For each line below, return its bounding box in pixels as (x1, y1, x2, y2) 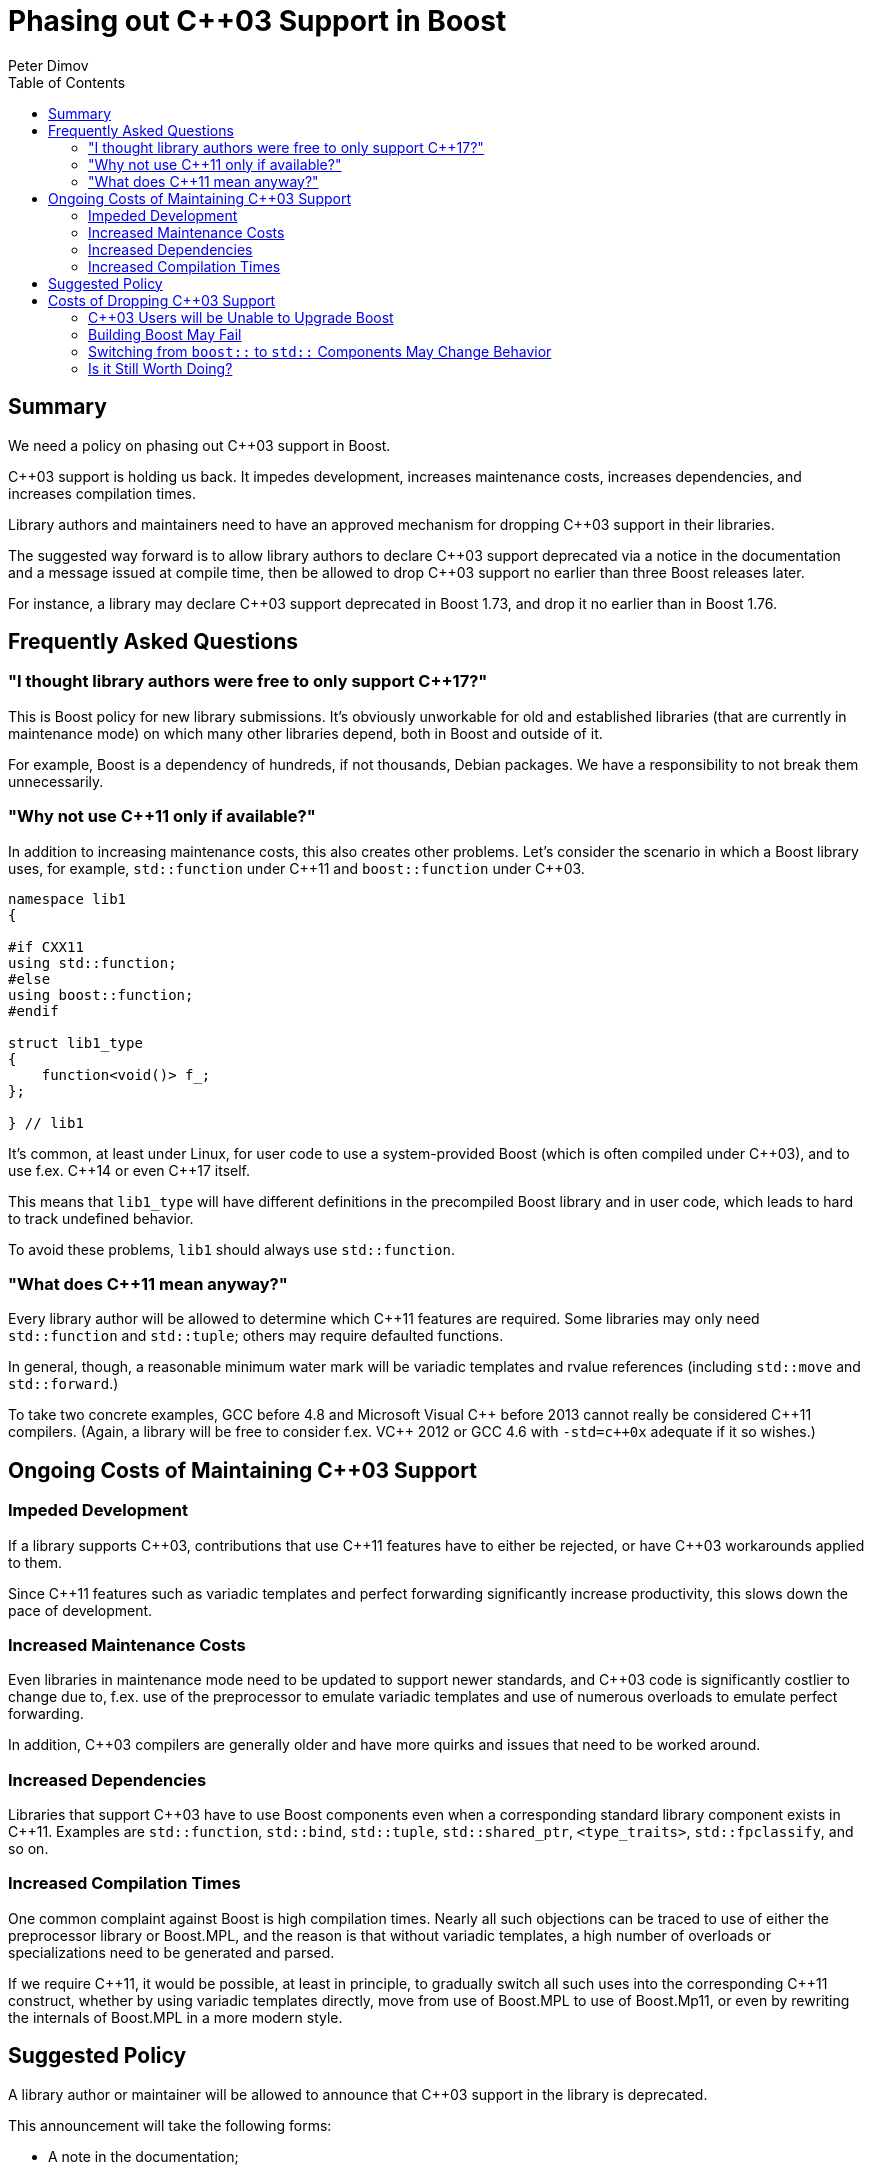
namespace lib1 (8, 890, 127, 907)
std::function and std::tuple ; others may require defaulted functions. (8, 1327, 504, 1345)
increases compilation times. (8, 484, 197, 502)
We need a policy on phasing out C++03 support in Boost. (8, 436, 391, 454)
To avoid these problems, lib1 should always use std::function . (8, 1240, 455, 1258)
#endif (8, 1002, 59, 1019)
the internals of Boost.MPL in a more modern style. (8, 2008, 343, 2026)
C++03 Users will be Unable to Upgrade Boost (88, 308, 394, 326)
